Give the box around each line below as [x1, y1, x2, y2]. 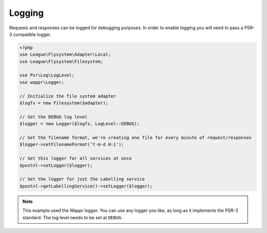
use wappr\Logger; [19, 79, 64, 85]
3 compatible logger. [9, 31, 51, 37]
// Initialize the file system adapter [19, 93, 116, 99]
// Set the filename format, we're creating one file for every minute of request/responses [19, 135, 252, 140]
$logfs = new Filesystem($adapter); [19, 100, 109, 106]
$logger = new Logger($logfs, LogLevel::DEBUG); [19, 121, 140, 127]
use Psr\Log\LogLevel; [19, 72, 75, 78]
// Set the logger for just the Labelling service [19, 176, 145, 182]
